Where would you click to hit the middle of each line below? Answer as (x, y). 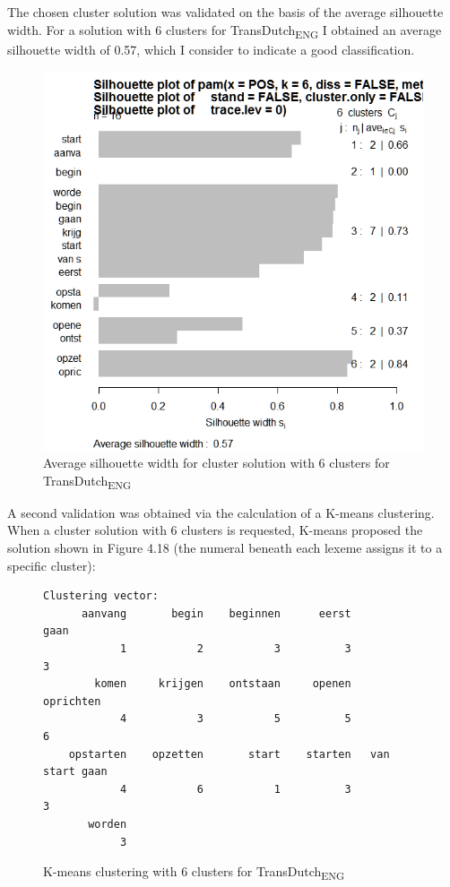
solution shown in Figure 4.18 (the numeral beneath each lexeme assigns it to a (225, 548)
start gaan (75, 772)
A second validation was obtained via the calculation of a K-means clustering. (221, 512)
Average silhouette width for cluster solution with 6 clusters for (216, 463)
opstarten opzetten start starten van (229, 754)
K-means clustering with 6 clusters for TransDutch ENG (194, 872)
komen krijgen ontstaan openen (223, 684)
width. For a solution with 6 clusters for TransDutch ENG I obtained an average (225, 30)
